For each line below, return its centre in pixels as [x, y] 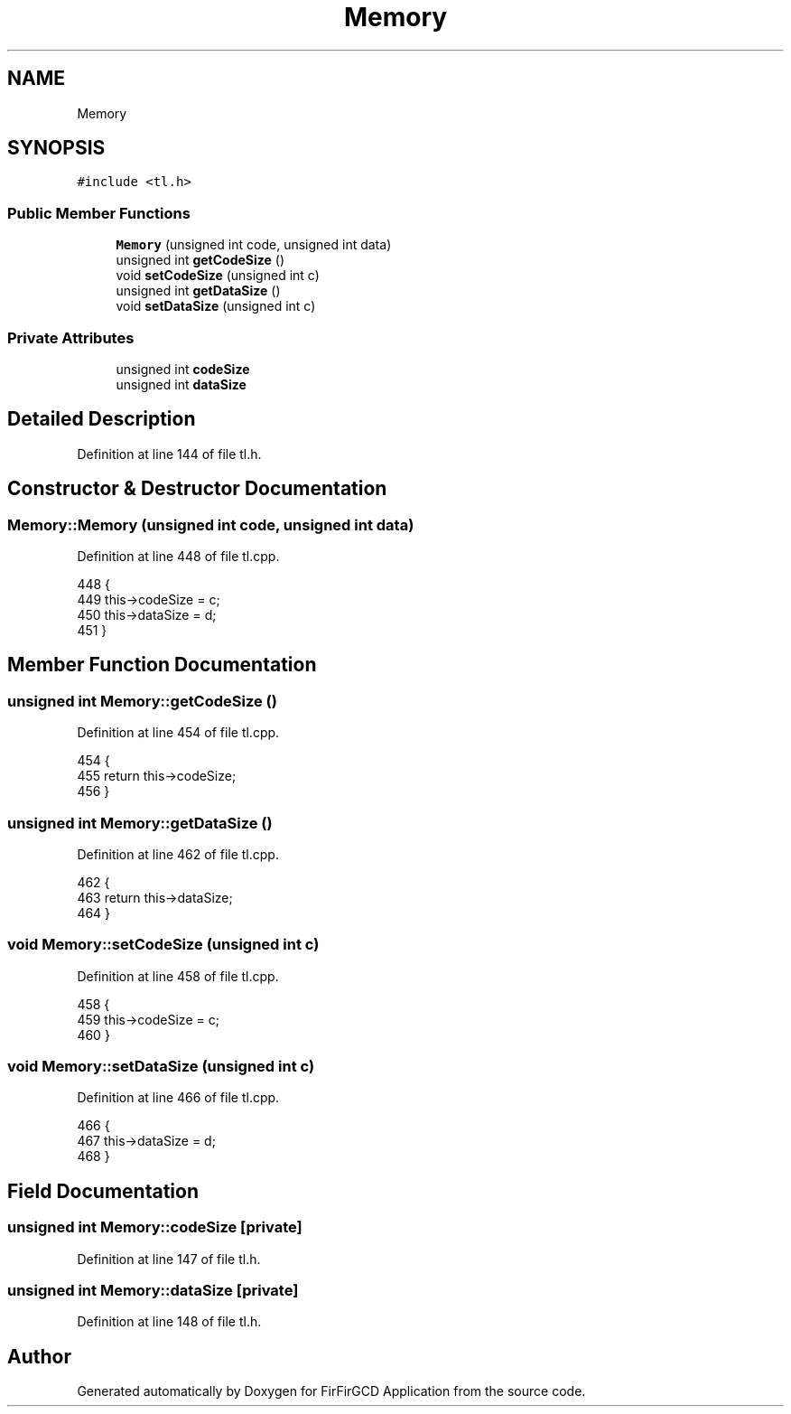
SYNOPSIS [56, 148]
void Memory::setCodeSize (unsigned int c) [163, 945]
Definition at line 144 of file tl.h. [169, 454]
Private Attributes [71, 337]
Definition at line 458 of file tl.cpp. [178, 976]
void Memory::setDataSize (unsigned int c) [161, 1067]
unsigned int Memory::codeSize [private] [155, 1227]
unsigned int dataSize [181, 384]
